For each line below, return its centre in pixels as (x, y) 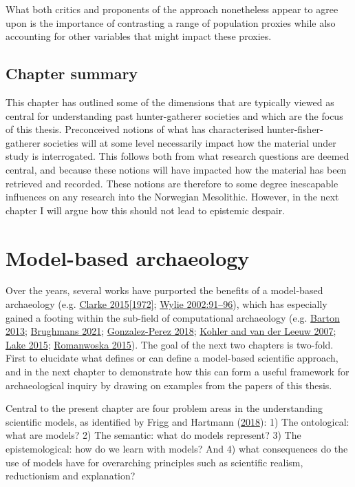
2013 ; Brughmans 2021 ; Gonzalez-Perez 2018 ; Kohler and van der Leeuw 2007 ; (171, 331)
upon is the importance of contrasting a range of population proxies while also (171, 22)
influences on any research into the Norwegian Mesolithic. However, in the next (172, 197)
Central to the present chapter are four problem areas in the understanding (164, 408)
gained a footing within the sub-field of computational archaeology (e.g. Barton (173, 317)
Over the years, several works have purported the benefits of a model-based (164, 290)
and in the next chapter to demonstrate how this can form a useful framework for (177, 372)
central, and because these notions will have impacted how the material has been (176, 169)
